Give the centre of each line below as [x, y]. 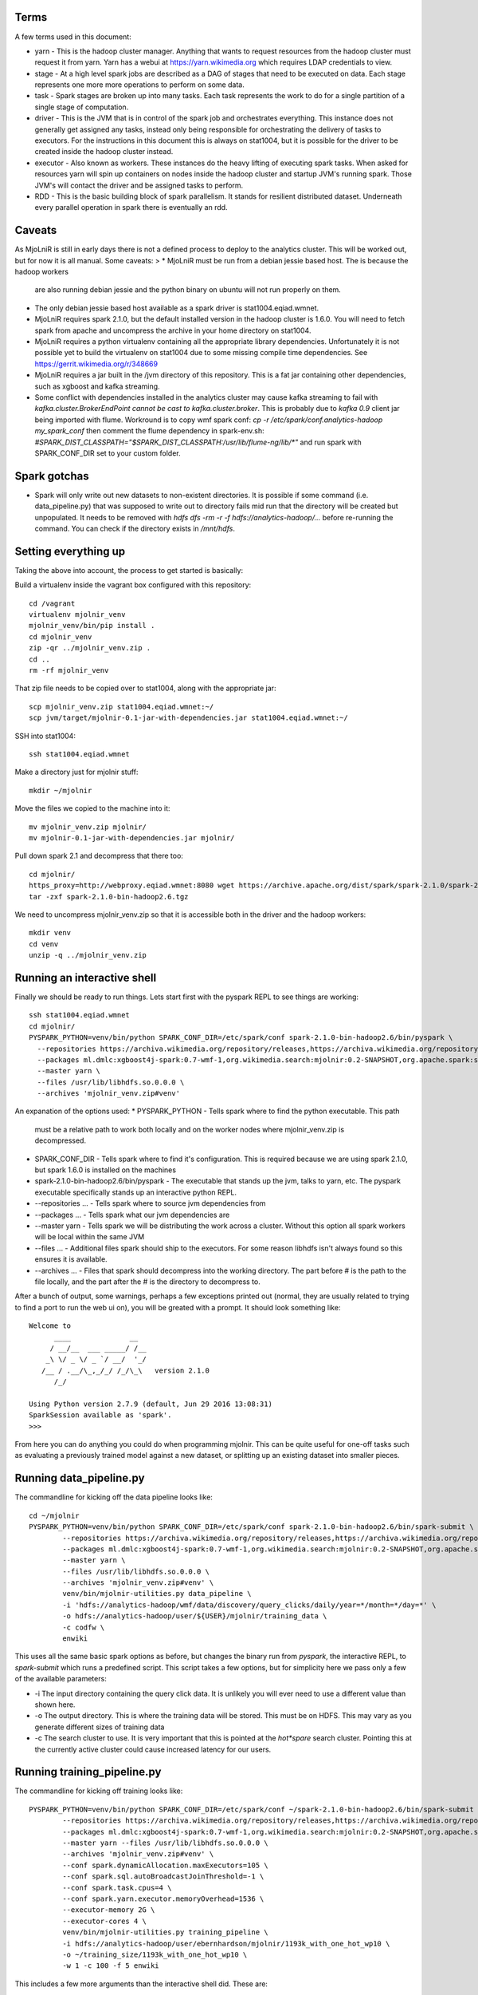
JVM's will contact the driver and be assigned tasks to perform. [139, 185]
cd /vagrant [52, 603]
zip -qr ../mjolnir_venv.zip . [90, 648]
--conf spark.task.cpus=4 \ [117, 1888]
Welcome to [50, 1326]
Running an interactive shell [86, 978]
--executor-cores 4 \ [105, 1921]
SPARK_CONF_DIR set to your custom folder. [108, 453]
